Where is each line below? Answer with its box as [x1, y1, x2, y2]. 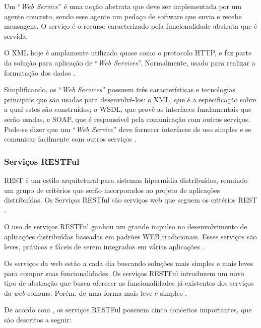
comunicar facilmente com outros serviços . [4, 134, 137, 144]
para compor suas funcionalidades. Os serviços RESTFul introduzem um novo [4, 268, 244, 278]
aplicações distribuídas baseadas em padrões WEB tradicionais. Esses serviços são [4, 231, 257, 241]
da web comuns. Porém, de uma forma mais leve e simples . [4, 287, 187, 298]
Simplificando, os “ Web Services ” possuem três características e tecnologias [4, 84, 235, 95]
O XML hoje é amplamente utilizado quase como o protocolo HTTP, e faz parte [4, 47, 252, 58]
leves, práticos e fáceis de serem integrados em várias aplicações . [4, 241, 205, 251]
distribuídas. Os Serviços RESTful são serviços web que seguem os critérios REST [4, 194, 257, 205]
